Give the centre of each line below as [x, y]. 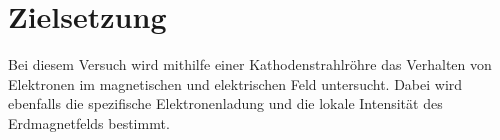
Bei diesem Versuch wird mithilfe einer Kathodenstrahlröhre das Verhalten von [250, 64]
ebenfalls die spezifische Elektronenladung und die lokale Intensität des [225, 103]
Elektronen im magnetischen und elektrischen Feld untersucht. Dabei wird [235, 83]
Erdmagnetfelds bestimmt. [89, 122]
